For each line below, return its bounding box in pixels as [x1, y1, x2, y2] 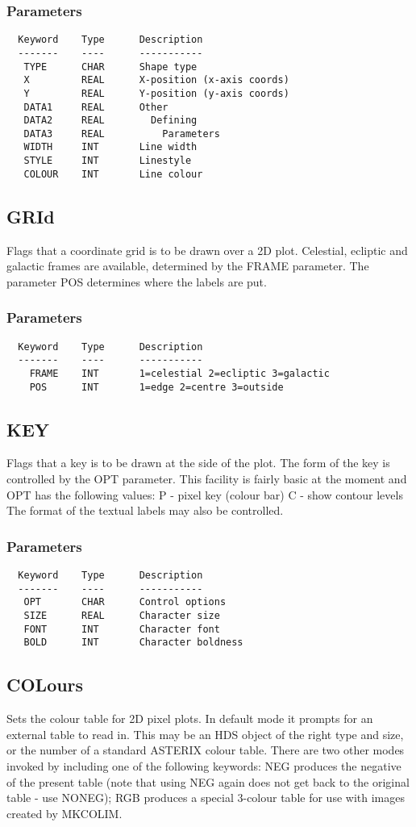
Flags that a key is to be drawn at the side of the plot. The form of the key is [6, 454, 390, 471]
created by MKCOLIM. [6, 804, 123, 821]
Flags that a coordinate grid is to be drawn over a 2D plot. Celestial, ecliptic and [6, 241, 408, 258]
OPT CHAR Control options [23, 596, 227, 608]
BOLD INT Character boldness [23, 637, 243, 649]
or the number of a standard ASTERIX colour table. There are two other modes [6, 741, 405, 758]
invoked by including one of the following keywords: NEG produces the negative [6, 757, 401, 774]
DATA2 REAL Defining [23, 115, 198, 127]
